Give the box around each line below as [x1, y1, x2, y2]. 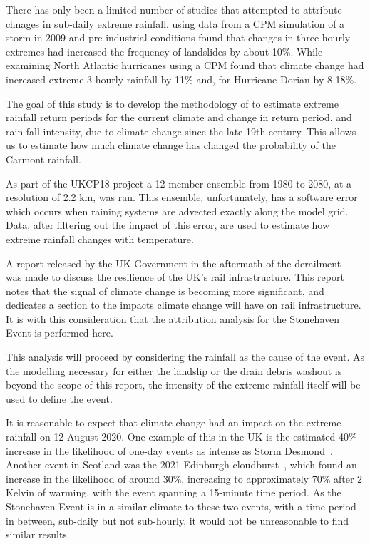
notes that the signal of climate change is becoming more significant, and [6, 283, 324, 298]
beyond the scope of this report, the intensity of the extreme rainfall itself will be [6, 377, 361, 392]
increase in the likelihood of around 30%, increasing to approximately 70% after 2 [6, 471, 363, 486]
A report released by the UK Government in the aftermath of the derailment [6, 255, 341, 270]
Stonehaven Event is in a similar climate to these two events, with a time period [6, 499, 356, 513]
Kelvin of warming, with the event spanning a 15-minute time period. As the [6, 485, 341, 500]
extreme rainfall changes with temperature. [6, 231, 194, 246]
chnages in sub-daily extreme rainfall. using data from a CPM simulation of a [6, 16, 345, 31]
